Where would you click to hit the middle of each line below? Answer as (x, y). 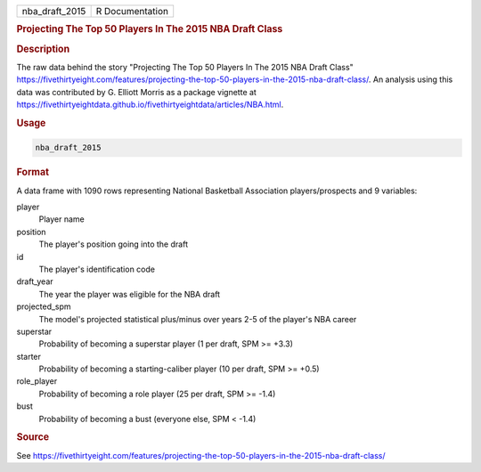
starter (29, 356)
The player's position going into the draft (114, 244)
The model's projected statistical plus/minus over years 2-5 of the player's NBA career (198, 319)
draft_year (35, 281)
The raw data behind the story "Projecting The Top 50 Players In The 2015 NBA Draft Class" (185, 67)
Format (33, 172)
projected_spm (44, 306)
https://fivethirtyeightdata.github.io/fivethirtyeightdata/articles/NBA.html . (150, 105)
